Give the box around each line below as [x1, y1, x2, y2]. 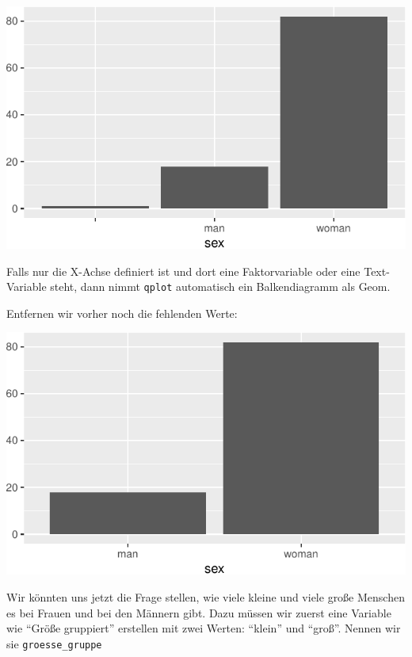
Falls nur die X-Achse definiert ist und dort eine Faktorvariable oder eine [6, 262, 360, 279]
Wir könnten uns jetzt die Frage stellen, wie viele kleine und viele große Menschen [6, 589, 405, 605]
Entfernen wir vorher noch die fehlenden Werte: [6, 304, 238, 321]
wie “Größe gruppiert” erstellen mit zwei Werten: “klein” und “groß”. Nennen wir [6, 620, 401, 636]
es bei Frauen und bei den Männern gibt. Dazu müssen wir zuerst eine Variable [6, 604, 391, 621]
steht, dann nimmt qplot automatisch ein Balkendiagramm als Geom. [50, 278, 391, 295]
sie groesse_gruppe [6, 635, 102, 651]
